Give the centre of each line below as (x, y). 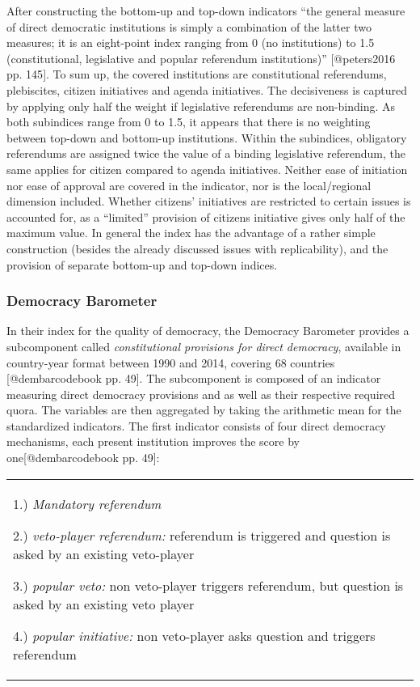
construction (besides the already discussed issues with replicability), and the (197, 248)
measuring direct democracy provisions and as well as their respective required (201, 394)
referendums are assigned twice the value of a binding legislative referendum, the (206, 153)
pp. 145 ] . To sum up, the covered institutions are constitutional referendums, (197, 74)
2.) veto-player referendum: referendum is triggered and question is (202, 535)
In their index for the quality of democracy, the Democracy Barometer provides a (208, 331)
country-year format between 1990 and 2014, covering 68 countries (171, 362)
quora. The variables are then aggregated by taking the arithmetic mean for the (204, 410)
